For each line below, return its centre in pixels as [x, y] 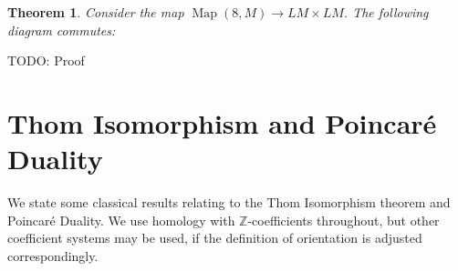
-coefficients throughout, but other [343, 220]
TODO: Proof [46, 60]
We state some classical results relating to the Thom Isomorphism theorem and [229, 202]
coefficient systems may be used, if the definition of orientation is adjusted [215, 238]
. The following [386, 12]
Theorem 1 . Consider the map [96, 12]
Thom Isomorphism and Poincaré [222, 122]
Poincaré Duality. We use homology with [121, 220]
